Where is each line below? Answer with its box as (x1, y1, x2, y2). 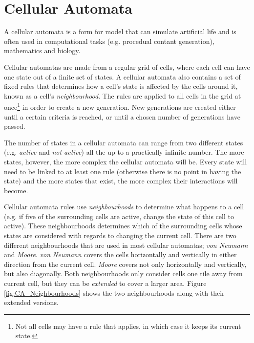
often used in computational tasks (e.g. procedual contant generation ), (4, 36, 214, 46)
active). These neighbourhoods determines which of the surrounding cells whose (4, 221, 242, 231)
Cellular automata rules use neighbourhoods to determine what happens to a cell (4, 202, 244, 212)
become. (4, 185, 28, 195)
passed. (4, 121, 25, 131)
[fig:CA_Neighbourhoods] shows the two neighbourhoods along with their (4, 287, 225, 298)
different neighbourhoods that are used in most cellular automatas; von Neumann (4, 240, 248, 250)
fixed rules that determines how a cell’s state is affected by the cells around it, (4, 81, 238, 91)
